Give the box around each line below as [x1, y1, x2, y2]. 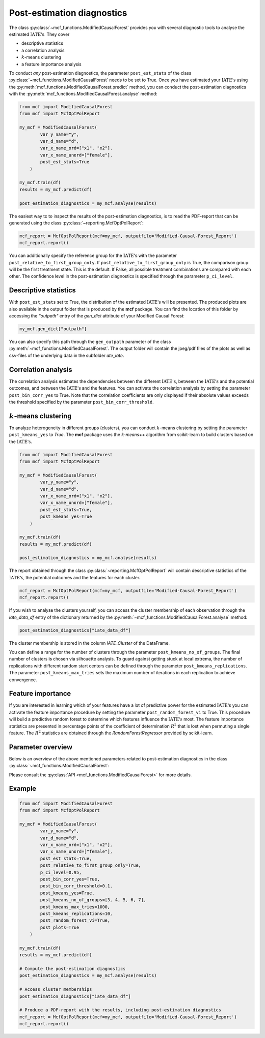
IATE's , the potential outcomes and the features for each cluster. [9, 574, 141, 580]
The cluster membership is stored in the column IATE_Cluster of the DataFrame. [9, 640, 170, 646]
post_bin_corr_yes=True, [40, 876, 100, 882]
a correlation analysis [21, 47, 65, 53]
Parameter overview [9, 743, 73, 751]
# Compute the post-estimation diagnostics [19, 966, 126, 972]
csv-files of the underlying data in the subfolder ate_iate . [9, 352, 125, 358]
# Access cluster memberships [19, 987, 92, 992]
